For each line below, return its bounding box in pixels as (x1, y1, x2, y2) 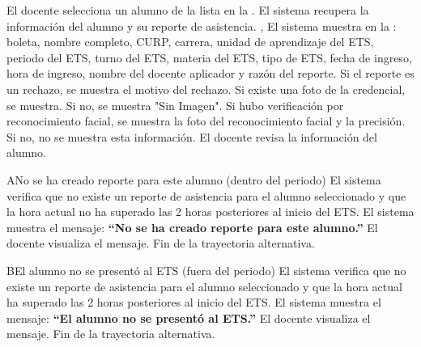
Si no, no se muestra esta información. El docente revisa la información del (6, 128, 377, 145)
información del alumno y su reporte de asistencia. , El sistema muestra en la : (6, 17, 397, 34)
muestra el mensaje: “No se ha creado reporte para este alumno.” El (6, 218, 378, 235)
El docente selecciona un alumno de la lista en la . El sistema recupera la (6, 2, 369, 18)
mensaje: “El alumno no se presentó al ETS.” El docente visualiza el (6, 309, 371, 326)
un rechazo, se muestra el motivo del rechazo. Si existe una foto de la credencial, (6, 80, 406, 97)
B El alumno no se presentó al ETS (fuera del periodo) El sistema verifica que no (6, 261, 406, 278)
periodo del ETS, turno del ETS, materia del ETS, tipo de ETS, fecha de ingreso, (6, 49, 412, 66)
